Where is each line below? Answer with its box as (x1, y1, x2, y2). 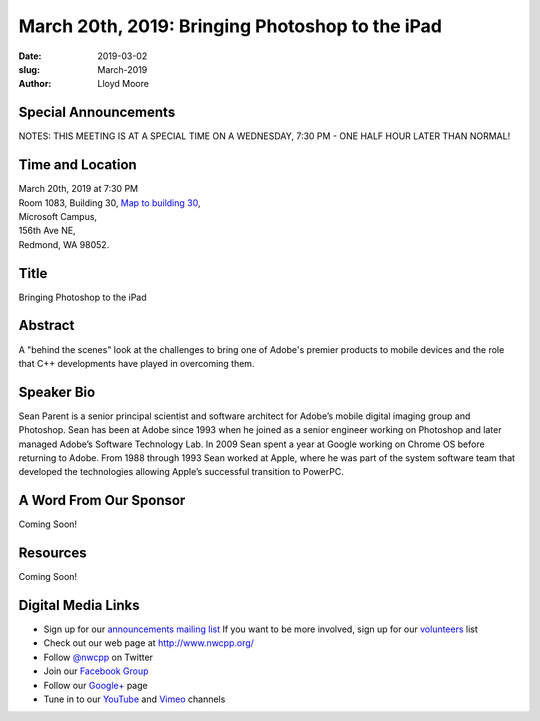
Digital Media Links (18, 597, 140, 614)
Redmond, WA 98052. (18, 238, 110, 250)
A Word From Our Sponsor (18, 492, 186, 509)
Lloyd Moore (97, 78, 150, 90)
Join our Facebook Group (43, 665, 149, 677)
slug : (18, 63, 40, 75)
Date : (18, 50, 42, 62)
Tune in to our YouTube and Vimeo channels (43, 693, 226, 705)
